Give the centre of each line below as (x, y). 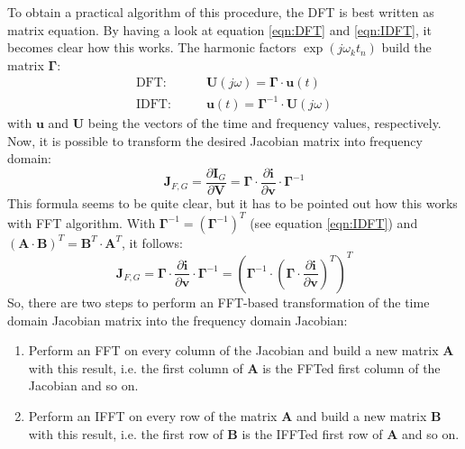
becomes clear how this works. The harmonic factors (152, 47)
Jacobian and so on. (83, 385)
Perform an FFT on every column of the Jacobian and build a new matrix (233, 350)
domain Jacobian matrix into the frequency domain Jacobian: (178, 320)
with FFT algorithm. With (82, 222)
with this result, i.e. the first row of (126, 433)
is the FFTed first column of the (351, 367)
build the (406, 47)
